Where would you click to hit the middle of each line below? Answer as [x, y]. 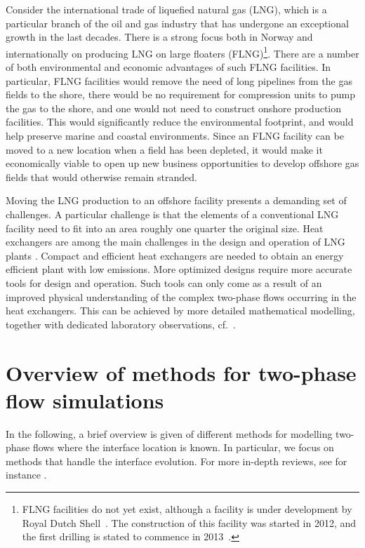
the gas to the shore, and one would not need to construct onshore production [174, 108]
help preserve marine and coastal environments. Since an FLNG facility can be [175, 135]
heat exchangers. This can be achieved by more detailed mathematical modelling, [180, 310]
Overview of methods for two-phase [181, 372]
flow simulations [85, 400]
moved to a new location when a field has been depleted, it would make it [164, 149]
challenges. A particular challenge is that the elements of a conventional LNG [172, 214]
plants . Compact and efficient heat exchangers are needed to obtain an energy [175, 255]
